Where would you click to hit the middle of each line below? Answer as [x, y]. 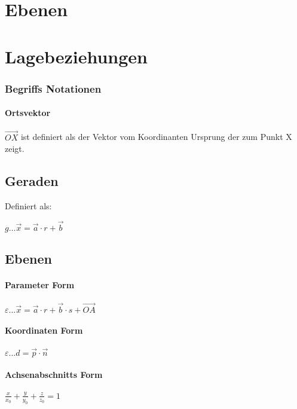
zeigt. [15, 149]
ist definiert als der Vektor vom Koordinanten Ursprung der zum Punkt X [156, 137]
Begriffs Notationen [53, 88]
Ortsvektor [28, 113]
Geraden [32, 181]
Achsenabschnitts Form [54, 375]
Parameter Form [40, 285]
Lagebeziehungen [76, 56]
